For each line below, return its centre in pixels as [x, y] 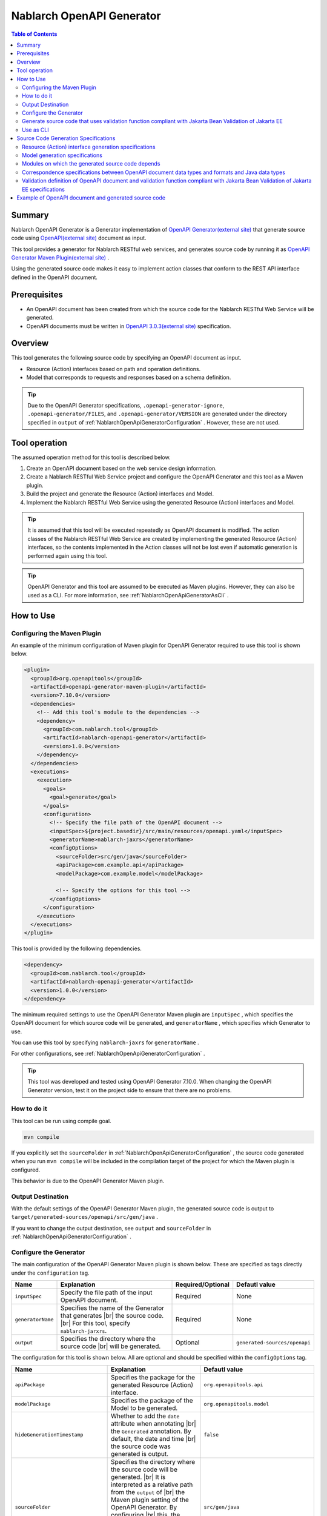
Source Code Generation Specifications [66, 138]
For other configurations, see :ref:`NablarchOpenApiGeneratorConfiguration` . [108, 1054]
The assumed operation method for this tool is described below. [91, 457]
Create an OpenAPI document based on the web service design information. [122, 468]
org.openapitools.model [236, 1404]
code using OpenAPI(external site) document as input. [79, 238]
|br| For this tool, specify [95, 1323]
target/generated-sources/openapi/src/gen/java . [85, 1217]
